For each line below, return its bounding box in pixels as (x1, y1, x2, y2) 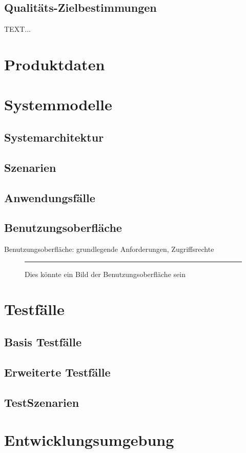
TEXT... (4, 24, 31, 34)
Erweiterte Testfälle (4, 364, 111, 380)
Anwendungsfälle (4, 189, 95, 205)
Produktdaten (4, 53, 105, 74)
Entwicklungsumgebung (4, 429, 174, 450)
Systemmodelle (4, 94, 112, 115)
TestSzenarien (4, 394, 79, 410)
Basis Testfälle (4, 334, 82, 350)
